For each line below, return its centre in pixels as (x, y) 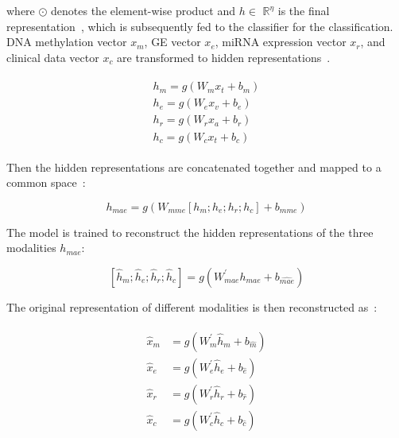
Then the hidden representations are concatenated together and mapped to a (194, 167)
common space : (46, 182)
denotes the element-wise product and (143, 10)
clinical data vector (53, 57)
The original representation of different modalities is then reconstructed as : (192, 306)
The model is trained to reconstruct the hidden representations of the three (190, 232)
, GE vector (172, 42)
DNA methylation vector (67, 42)
